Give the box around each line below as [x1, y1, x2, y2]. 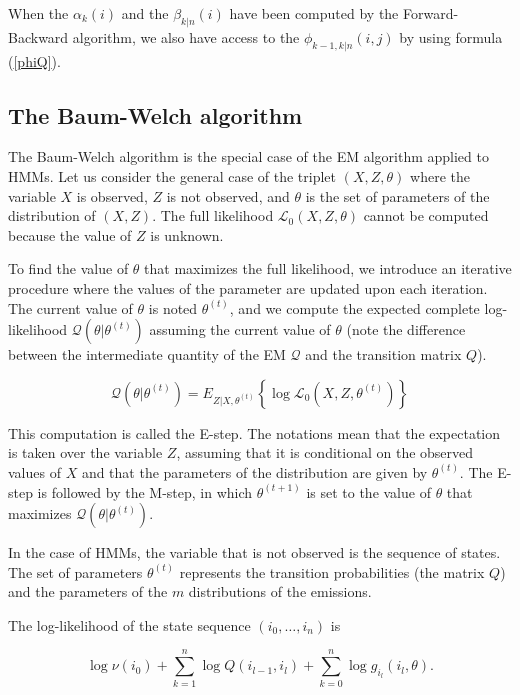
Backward [8, 26, 69, 47]
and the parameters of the [8, 581, 168, 602]
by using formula [399, 26, 503, 47]
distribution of [8, 205, 96, 226]
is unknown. [150, 224, 224, 245]
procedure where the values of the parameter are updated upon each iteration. [8, 277, 488, 298]
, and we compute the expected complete [229, 297, 480, 318]
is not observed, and [166, 185, 290, 206]
